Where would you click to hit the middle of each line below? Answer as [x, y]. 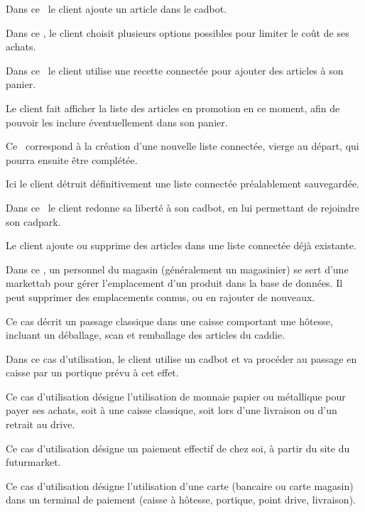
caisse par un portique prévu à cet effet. [92, 372]
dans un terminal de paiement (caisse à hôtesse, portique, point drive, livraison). [181, 500]
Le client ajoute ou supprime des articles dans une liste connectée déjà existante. [181, 245]
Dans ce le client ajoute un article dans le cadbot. [116, 9]
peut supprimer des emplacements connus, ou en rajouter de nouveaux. [160, 296]
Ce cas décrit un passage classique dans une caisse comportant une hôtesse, [169, 321]
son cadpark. [33, 221]
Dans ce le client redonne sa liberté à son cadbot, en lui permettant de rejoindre [182, 207]
